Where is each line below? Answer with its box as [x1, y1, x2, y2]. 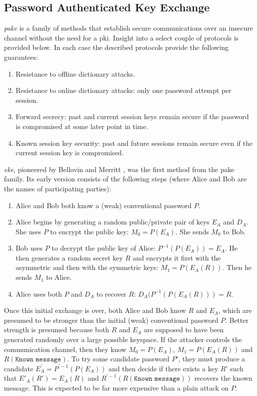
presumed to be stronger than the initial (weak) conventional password [4, 314, 218, 325]
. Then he [222, 262, 252, 272]
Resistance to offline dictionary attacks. [15, 68, 135, 79]
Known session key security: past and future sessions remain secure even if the [15, 137, 253, 148]
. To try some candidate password [67, 353, 170, 364]
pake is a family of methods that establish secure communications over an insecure [4, 23, 253, 33]
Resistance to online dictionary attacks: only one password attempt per [15, 85, 232, 95]
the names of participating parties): [4, 183, 111, 193]
